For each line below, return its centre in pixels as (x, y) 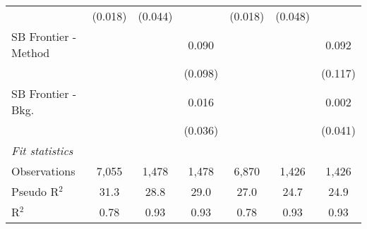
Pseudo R (35, 191)
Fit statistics (42, 150)
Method (31, 52)
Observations (43, 171)
